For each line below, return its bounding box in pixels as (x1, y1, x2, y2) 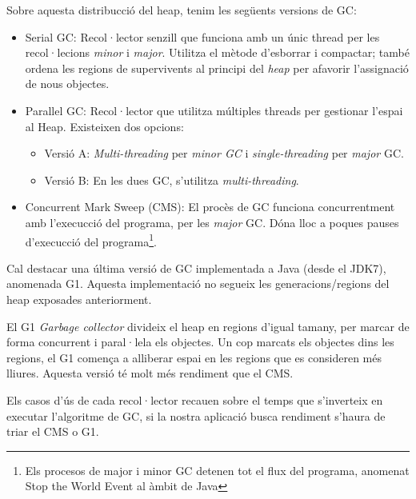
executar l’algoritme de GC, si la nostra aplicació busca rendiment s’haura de (6, 407, 386, 424)
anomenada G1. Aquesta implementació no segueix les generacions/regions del (6, 275, 390, 292)
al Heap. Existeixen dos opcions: (25, 118, 184, 134)
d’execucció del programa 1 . (25, 230, 158, 249)
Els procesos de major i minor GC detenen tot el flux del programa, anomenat (25, 461, 410, 478)
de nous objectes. (25, 75, 110, 92)
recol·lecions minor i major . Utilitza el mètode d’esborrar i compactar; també (25, 44, 410, 61)
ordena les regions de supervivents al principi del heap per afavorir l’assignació (25, 59, 409, 76)
